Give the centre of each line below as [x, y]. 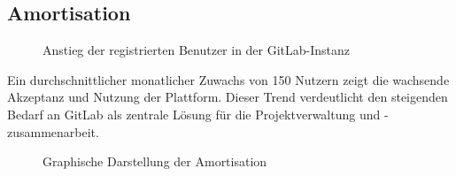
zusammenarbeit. [53, 131]
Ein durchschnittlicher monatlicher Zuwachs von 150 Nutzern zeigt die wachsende [228, 79]
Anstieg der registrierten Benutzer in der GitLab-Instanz [197, 50]
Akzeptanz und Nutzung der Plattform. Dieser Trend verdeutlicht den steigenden [228, 97]
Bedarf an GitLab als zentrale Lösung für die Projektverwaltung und [194, 114]
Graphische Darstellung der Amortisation [155, 161]
